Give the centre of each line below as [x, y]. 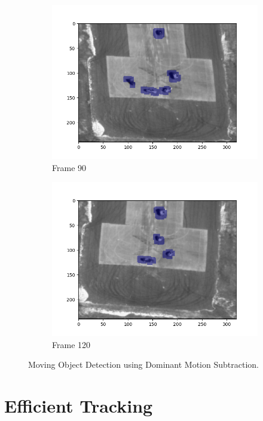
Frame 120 [71, 344]
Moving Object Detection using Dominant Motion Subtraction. [143, 364]
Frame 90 [69, 167]
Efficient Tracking [79, 406]
